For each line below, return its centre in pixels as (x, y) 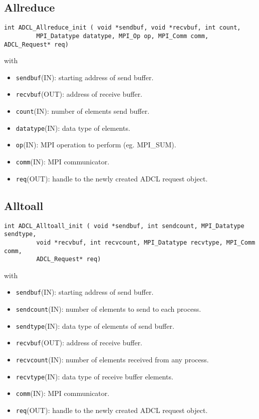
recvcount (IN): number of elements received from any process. (112, 360)
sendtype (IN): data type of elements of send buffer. (95, 326)
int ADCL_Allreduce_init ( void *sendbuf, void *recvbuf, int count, (122, 28)
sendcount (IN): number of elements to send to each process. (108, 309)
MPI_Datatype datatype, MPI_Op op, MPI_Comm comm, (122, 36)
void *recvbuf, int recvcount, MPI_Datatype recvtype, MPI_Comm (146, 242)
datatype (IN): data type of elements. (73, 128)
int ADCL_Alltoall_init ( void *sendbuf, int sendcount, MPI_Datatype (124, 226)
